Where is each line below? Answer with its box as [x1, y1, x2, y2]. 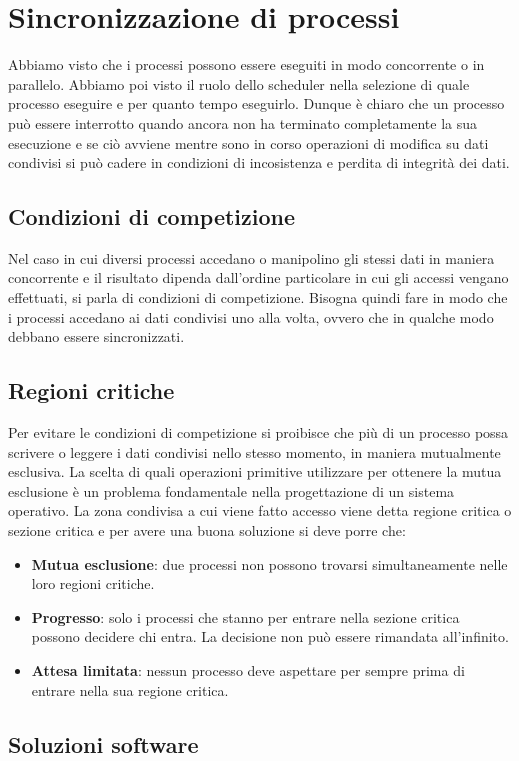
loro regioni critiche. [31, 573, 155, 594]
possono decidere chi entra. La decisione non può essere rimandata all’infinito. [31, 626, 509, 647]
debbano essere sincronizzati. [8, 326, 185, 347]
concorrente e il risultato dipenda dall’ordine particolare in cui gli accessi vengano [8, 267, 509, 288]
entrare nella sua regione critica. [31, 679, 229, 700]
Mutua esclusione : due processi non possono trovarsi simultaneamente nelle [31, 553, 508, 574]
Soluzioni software [8, 728, 199, 759]
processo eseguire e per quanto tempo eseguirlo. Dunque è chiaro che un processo [8, 93, 505, 114]
